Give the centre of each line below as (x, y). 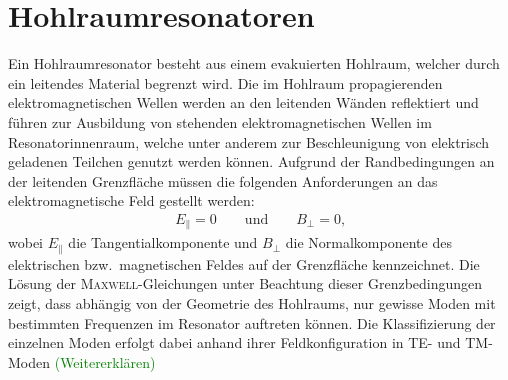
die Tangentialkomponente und (163, 242)
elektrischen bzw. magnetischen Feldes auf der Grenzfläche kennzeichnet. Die (244, 263)
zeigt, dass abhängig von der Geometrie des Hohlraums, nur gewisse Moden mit (252, 303)
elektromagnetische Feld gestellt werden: (131, 200)
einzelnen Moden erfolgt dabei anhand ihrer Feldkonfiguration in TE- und (234, 342)
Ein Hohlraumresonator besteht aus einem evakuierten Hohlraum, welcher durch (254, 63)
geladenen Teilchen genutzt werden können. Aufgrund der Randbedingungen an (251, 161)
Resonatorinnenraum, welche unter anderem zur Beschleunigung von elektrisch (249, 141)
